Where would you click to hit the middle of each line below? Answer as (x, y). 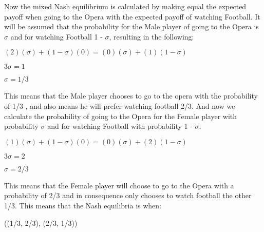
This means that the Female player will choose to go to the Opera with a (119, 185)
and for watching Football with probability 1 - (120, 126)
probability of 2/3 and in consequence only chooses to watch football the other (128, 195)
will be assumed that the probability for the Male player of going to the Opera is (131, 26)
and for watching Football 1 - (56, 36)
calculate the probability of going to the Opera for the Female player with (121, 116)
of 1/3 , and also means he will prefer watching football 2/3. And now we (120, 105)
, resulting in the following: (152, 36)
